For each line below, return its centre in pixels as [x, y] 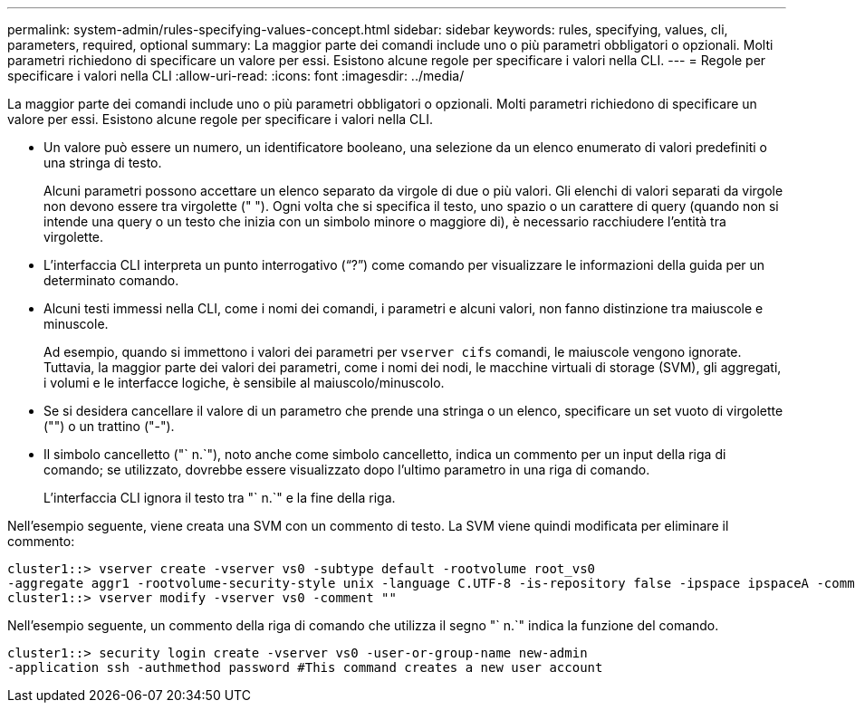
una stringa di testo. [103, 163]
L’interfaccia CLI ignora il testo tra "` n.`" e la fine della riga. [220, 498]
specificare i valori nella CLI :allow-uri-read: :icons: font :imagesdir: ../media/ [236, 76]
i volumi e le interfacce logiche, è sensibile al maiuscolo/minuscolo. [244, 383]
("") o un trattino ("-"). [109, 426]
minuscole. [76, 324]
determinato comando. [111, 280]
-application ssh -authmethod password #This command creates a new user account [305, 667]
